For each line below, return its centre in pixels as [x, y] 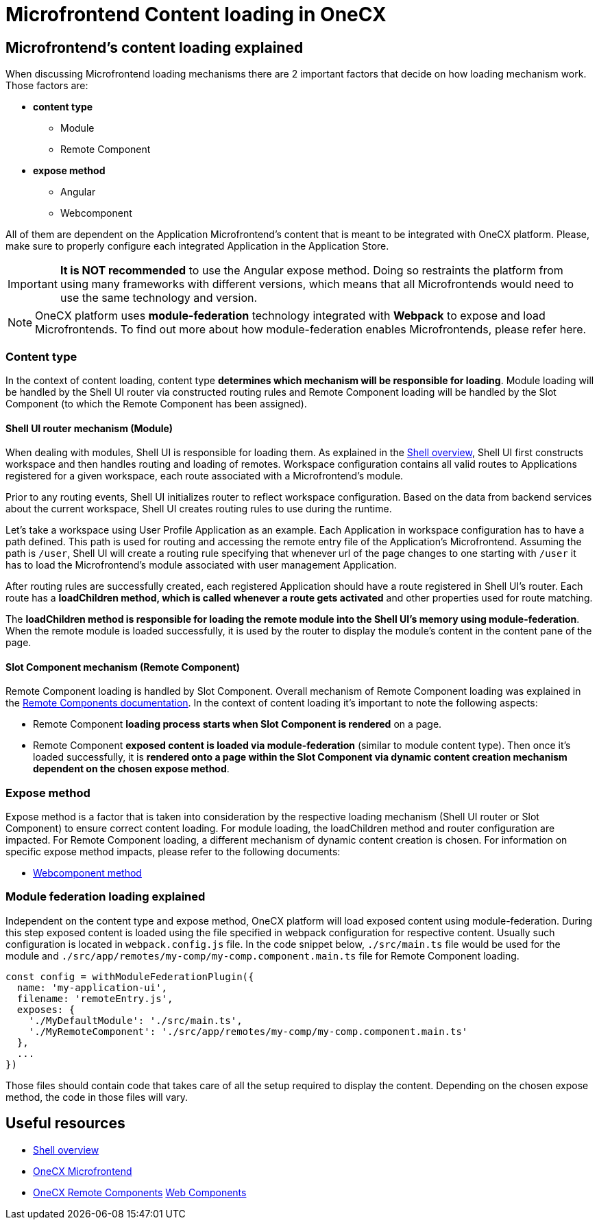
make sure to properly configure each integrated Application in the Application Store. [197, 246]
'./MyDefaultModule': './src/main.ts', [135, 1020]
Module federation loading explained [106, 897]
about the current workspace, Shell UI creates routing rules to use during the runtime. [199, 509]
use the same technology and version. [159, 298]
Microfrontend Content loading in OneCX [196, 14]
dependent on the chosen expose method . [131, 769]
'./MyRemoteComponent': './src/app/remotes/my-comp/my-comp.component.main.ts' [248, 1031]
